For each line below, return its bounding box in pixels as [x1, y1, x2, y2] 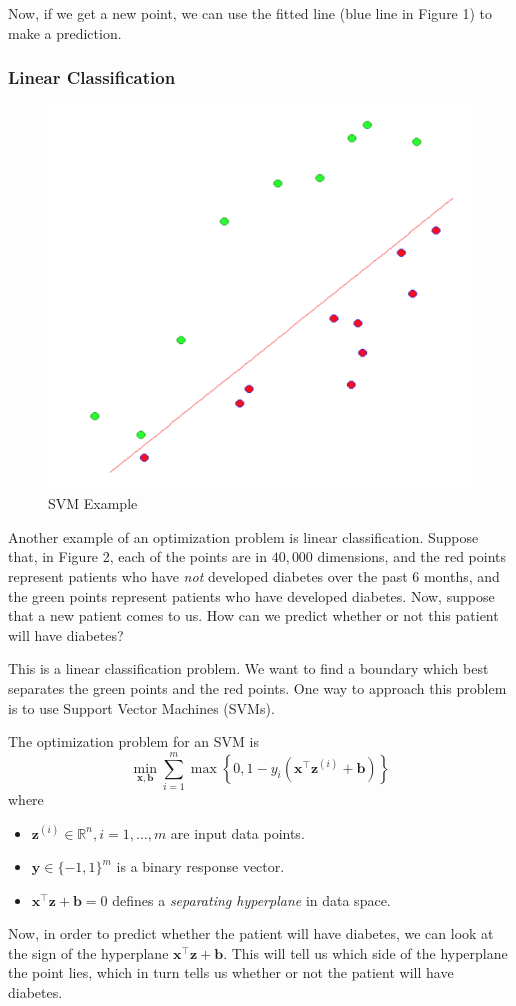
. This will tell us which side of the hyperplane [223, 942, 508, 963]
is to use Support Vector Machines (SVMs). [8, 697, 275, 718]
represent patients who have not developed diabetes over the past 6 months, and [8, 566, 500, 587]
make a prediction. [8, 22, 122, 43]
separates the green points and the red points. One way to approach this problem [8, 678, 507, 698]
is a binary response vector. [116, 856, 285, 877]
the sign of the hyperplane [8, 942, 169, 963]
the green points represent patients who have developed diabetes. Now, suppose [8, 585, 495, 606]
